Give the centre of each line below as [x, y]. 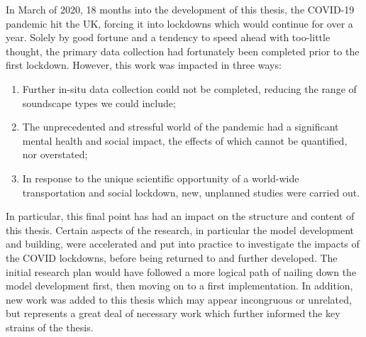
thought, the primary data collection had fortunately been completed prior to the [183, 51]
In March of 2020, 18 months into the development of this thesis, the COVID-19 [180, 9]
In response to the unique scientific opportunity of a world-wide [161, 178]
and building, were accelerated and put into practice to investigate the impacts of [183, 244]
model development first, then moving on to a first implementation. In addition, [179, 286]
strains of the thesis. [50, 327]
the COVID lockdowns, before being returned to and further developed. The [172, 257]
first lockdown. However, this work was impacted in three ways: [144, 65]
